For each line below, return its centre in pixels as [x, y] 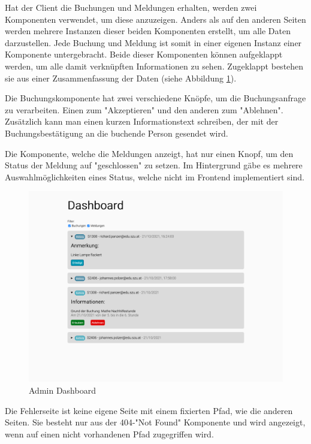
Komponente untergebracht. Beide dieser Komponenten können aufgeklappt [144, 54]
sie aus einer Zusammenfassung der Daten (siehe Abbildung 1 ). [121, 78]
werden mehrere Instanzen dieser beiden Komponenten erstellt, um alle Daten [148, 31]
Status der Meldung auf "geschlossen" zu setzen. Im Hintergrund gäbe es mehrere [154, 165]
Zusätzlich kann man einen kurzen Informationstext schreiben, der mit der [142, 121]
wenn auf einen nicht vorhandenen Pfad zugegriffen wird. [109, 434]
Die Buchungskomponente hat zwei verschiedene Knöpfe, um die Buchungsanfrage [155, 98]
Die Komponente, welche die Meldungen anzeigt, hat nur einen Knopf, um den [149, 153]
